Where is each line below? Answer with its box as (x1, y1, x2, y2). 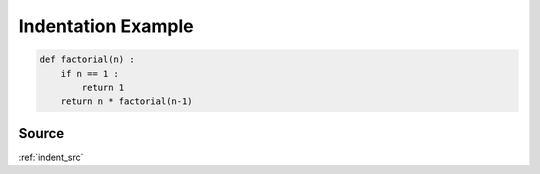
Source (18, 125, 65, 142)
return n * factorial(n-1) (60, 96, 194, 107)
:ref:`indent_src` (18, 151, 84, 163)
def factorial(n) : (39, 54, 135, 65)
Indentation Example (18, 15, 194, 37)
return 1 (81, 81, 125, 93)
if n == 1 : (60, 68, 120, 79)
